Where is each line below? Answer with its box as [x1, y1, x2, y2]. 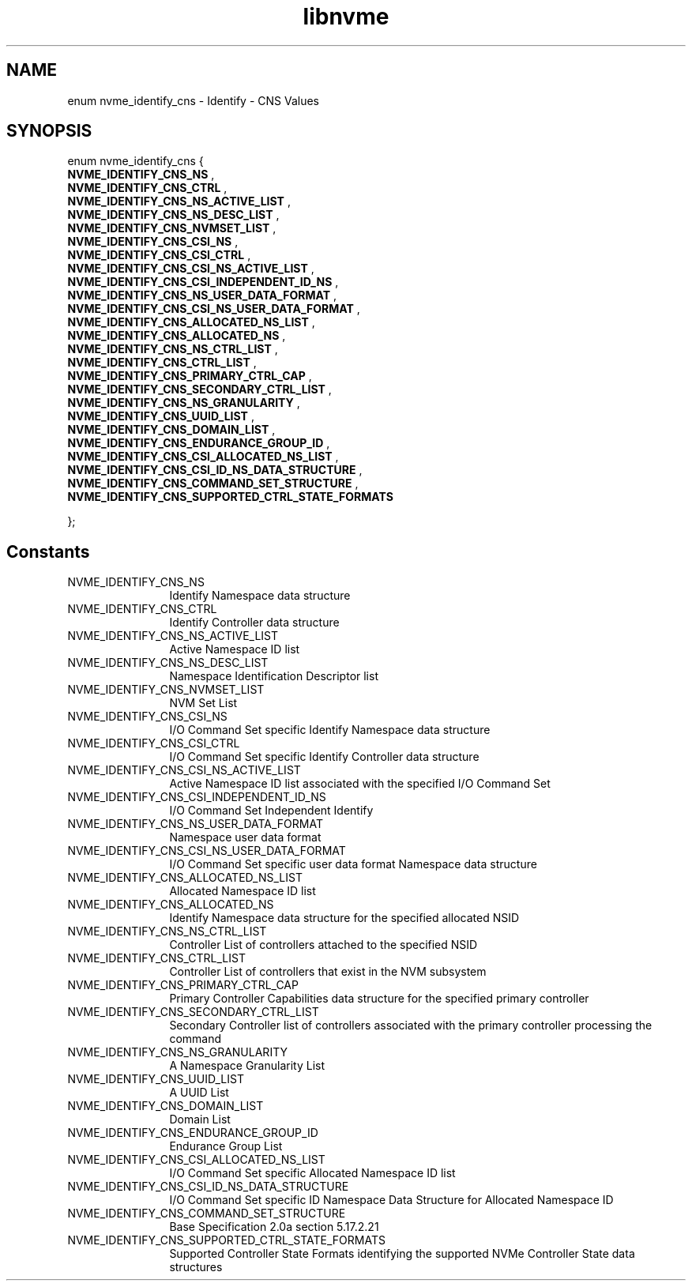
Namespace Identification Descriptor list [169, 669, 378, 683]
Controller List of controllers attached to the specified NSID [169, 938, 478, 952]
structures [169, 1260, 223, 1274]
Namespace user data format [169, 830, 322, 845]
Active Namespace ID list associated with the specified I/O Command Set [169, 777, 551, 791]
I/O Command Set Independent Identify [169, 803, 374, 818]
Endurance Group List [169, 1139, 283, 1153]
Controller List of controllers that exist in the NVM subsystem [169, 965, 487, 979]
